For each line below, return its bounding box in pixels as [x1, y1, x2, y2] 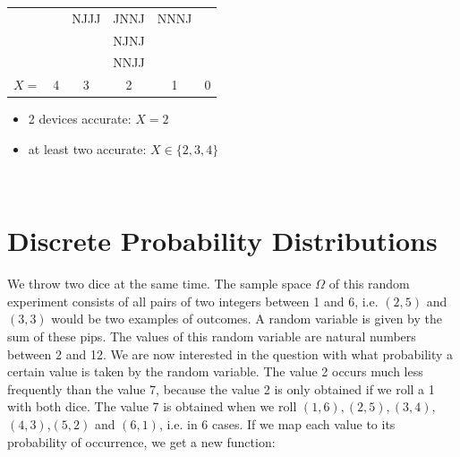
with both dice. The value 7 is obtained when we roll [7, 397, 297, 416]
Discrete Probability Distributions [7, 222, 438, 259]
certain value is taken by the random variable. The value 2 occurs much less [7, 362, 423, 381]
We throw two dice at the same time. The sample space [7, 274, 311, 293]
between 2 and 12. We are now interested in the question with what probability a [7, 344, 454, 363]
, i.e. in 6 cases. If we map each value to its [158, 415, 396, 434]
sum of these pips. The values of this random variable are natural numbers [7, 327, 416, 346]
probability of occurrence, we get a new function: [7, 432, 276, 451]
